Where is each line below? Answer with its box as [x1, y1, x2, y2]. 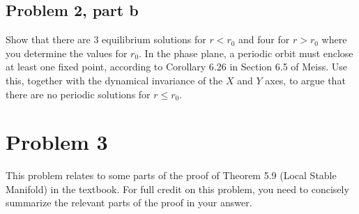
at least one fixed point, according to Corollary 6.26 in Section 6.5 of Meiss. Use [6, 59, 348, 74]
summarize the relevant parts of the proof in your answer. [6, 195, 252, 210]
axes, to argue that [265, 72, 346, 87]
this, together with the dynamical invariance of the [6, 72, 223, 87]
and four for [238, 32, 290, 47]
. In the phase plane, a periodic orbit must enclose [139, 45, 353, 60]
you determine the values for [6, 45, 128, 60]
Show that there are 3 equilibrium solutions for [6, 32, 206, 47]
